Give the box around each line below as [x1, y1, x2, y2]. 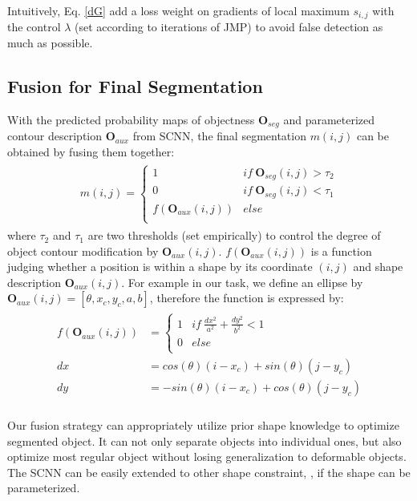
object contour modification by [7, 242, 159, 259]
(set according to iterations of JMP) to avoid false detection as [75, 18, 383, 35]
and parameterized [283, 111, 375, 127]
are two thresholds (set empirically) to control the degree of [87, 227, 381, 244]
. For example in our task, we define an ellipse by [121, 273, 363, 290]
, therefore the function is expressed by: [149, 289, 344, 306]
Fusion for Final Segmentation [7, 74, 263, 99]
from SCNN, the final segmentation [132, 127, 306, 144]
